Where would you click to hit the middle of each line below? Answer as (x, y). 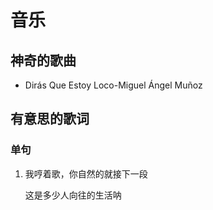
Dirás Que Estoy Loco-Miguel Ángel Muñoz (113, 85)
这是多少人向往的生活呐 (73, 195)
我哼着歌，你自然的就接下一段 (86, 173)
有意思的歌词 (50, 119)
